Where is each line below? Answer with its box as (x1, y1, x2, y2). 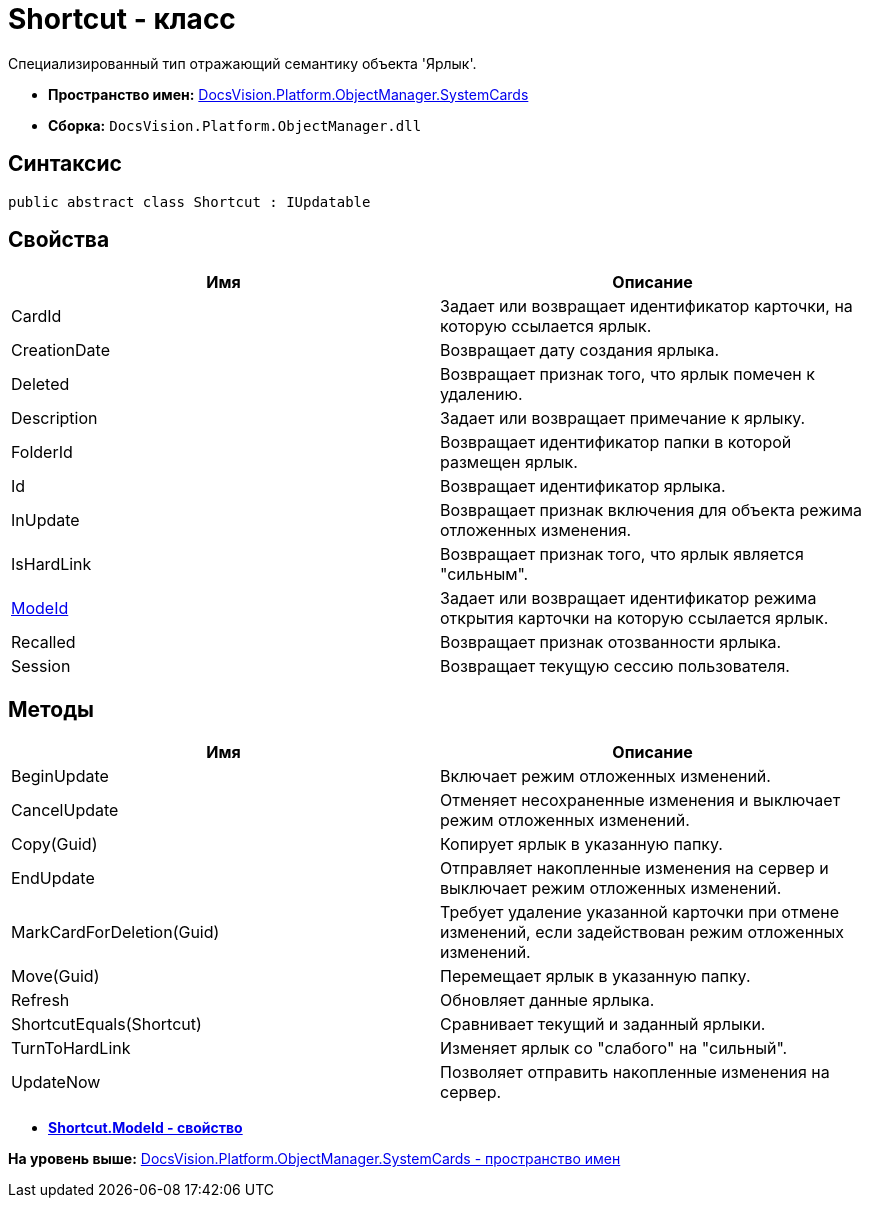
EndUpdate (11, 868, 95, 889)
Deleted (11, 374, 70, 395)
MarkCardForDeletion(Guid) (11, 922, 220, 943)
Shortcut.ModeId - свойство (48, 1119, 243, 1137)
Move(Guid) (11, 966, 100, 987)
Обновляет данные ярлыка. (440, 990, 655, 1011)
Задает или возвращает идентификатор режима (440, 588, 817, 609)
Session (11, 656, 71, 677)
